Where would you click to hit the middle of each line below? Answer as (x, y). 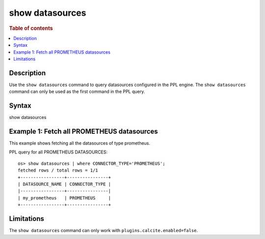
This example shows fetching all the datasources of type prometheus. (80, 143)
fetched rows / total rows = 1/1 (58, 170)
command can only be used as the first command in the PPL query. (77, 91)
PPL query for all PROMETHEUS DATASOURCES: (58, 152)
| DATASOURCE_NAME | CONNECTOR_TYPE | (65, 184)
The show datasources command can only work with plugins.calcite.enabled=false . (104, 231)
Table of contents (31, 28)
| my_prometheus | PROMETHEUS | (65, 198)
